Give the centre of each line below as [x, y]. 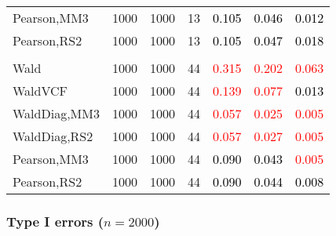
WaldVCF [40, 91]
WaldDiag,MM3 [56, 113]
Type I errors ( [55, 221]
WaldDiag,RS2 [53, 136]
